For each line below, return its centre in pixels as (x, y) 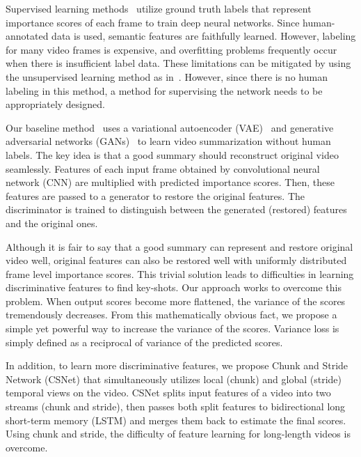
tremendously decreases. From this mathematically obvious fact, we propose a (171, 315)
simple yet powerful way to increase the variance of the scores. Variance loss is (173, 328)
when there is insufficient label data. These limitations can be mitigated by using (178, 63)
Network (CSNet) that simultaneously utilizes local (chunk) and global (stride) (174, 379)
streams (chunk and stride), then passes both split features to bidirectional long (176, 406)
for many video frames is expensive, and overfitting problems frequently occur (171, 49)
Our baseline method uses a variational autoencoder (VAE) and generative (170, 127)
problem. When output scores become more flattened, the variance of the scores (176, 301)
